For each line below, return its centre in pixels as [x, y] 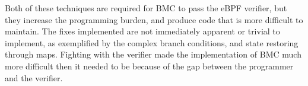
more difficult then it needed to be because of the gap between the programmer [149, 66]
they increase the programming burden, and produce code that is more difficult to [154, 19]
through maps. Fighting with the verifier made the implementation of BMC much [153, 54]
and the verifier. [34, 77]
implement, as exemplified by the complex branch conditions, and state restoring [152, 42]
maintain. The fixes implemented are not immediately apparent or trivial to [142, 31]
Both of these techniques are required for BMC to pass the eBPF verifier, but [146, 8]
